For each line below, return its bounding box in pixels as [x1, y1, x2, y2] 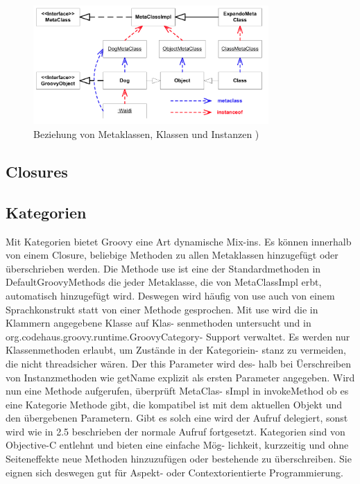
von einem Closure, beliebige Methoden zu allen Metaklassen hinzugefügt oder [6, 248, 338, 262]
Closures [6, 160, 68, 182]
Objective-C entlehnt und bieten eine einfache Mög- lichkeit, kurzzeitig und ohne [6, 438, 349, 452]
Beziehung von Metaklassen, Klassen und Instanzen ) [33, 126, 259, 141]
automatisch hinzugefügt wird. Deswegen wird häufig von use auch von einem [6, 288, 335, 302]
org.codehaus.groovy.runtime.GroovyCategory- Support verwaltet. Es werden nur [6, 329, 350, 343]
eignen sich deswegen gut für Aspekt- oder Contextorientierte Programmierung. [6, 465, 343, 479]
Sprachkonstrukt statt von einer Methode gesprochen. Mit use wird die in [6, 302, 318, 316]
